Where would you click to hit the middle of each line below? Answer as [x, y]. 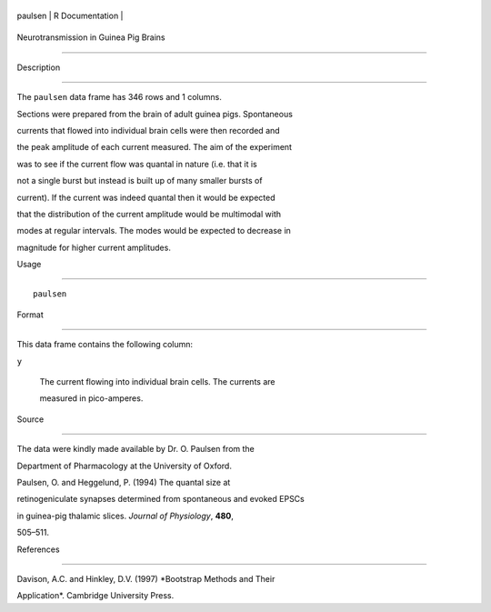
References [38, 549]
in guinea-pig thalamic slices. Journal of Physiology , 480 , [125, 516]
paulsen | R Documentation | [70, 15]
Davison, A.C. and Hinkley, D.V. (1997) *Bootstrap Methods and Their [146, 578]
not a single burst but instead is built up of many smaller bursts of [140, 181]
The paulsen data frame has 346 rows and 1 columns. [119, 97]
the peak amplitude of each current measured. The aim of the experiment [155, 147]
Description [39, 67]
